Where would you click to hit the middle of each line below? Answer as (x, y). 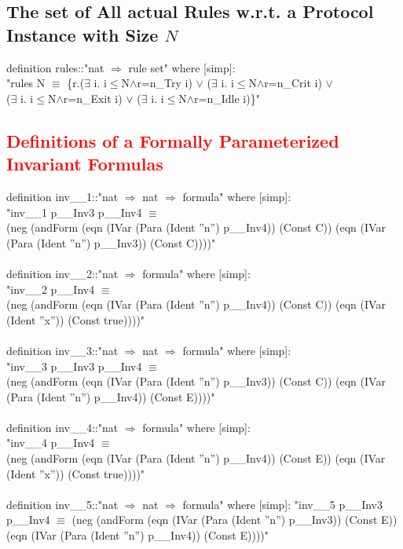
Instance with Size (82, 34)
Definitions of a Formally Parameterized (173, 140)
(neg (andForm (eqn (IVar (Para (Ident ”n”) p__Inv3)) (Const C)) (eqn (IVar (196, 381)
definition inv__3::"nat (62, 350)
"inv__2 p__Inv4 (51, 289)
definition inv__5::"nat (62, 504)
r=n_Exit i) (93, 98)
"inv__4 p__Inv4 (51, 443)
